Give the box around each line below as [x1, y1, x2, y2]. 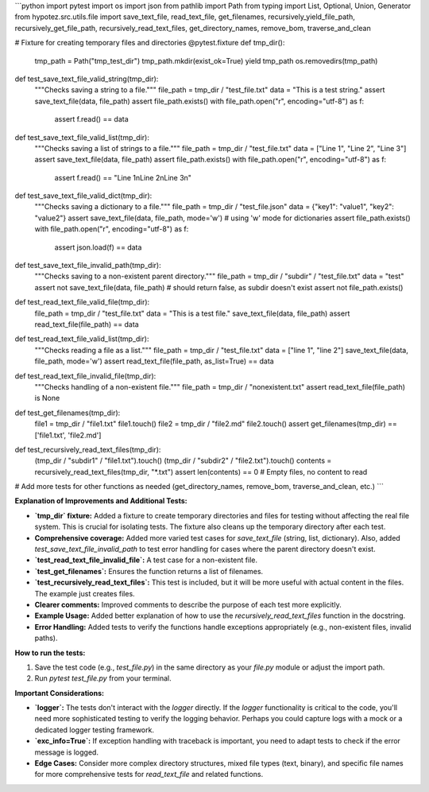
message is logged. [34, 747, 99, 757]
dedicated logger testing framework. [34, 724, 155, 735]
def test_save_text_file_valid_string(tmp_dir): [14, 74, 159, 83]
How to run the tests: [14, 648, 86, 658]
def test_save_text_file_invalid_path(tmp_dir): [14, 261, 162, 270]
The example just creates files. [34, 588, 135, 598]
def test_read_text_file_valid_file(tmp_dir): [14, 297, 150, 307]
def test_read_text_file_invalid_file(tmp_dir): [14, 371, 157, 381]
